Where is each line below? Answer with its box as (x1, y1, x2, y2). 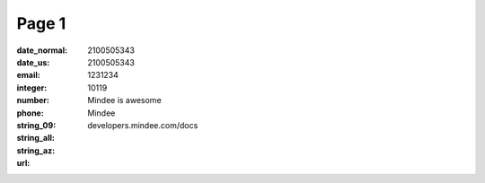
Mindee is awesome (87, 95, 162, 106)
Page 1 (16, 13, 66, 33)
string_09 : (16, 119, 57, 130)
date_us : (16, 57, 50, 67)
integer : (16, 82, 48, 93)
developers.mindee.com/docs (87, 119, 198, 130)
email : (16, 70, 40, 81)
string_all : (16, 133, 56, 144)
